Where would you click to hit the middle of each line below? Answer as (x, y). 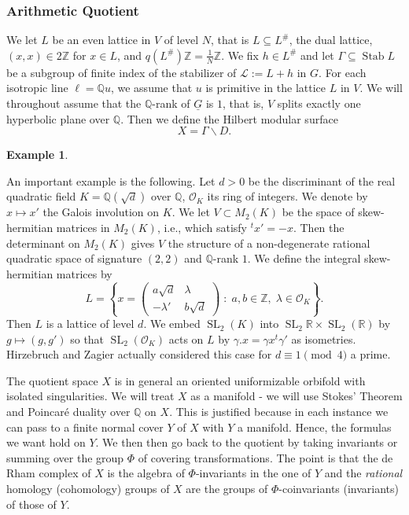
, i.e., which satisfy (202, 227)
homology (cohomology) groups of (88, 488)
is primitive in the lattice (266, 88)
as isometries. (324, 338)
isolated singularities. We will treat (90, 396)
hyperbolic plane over (58, 118)
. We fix (240, 55)
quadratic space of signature (74, 258)
